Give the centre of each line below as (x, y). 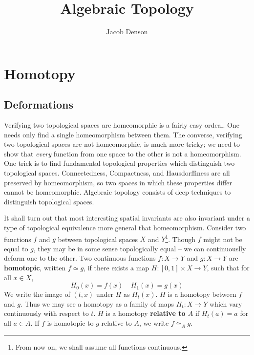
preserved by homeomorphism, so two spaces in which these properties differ (118, 182)
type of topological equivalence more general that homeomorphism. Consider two (125, 228)
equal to (16, 248)
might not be (223, 239)
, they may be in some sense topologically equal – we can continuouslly (140, 248)
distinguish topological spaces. (49, 201)
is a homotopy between (202, 294)
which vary (226, 303)
